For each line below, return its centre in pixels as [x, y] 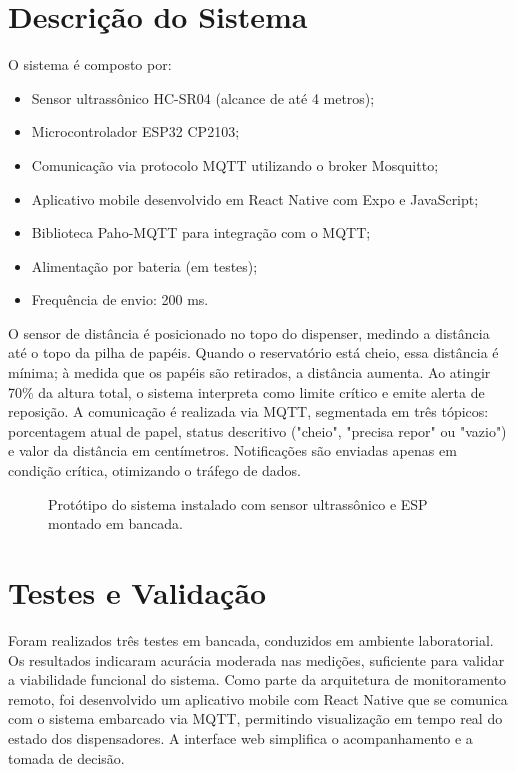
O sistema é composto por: [90, 64]
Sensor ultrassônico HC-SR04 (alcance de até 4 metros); [203, 97]
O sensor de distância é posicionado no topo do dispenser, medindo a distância [249, 332]
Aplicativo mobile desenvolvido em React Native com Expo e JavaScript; [255, 198]
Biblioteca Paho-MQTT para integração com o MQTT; [201, 232]
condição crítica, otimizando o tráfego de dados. [154, 470]
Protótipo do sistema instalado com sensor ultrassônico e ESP [238, 503]
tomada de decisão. [66, 757]
